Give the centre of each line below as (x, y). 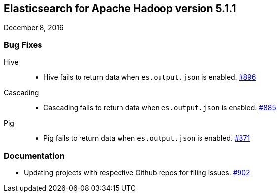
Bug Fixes (23, 45)
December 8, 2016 (34, 28)
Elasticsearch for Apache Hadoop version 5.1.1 (120, 9)
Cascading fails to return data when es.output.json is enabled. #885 (160, 108)
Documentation (34, 155)
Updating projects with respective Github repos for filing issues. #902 (137, 172)
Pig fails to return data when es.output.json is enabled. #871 (147, 138)
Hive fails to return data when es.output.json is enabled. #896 (150, 77)
